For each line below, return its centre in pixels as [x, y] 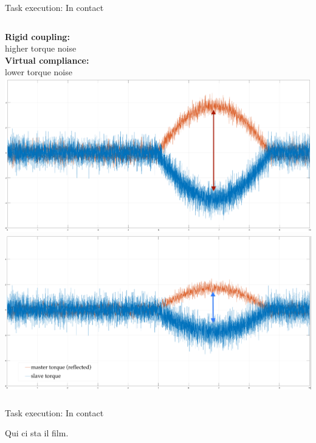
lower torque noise [39, 72]
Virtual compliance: [47, 60]
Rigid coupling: [37, 36]
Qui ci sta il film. [37, 433]
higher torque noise [41, 48]
